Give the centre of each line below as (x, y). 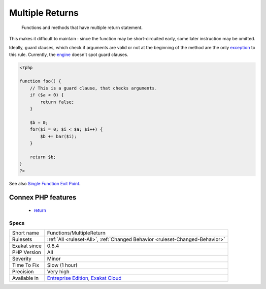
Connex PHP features (43, 197)
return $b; (43, 157)
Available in (25, 278)
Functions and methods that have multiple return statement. (82, 28)
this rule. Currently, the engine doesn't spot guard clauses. (69, 55)
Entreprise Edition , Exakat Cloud (84, 278)
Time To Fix (26, 265)
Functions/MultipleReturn (76, 233)
